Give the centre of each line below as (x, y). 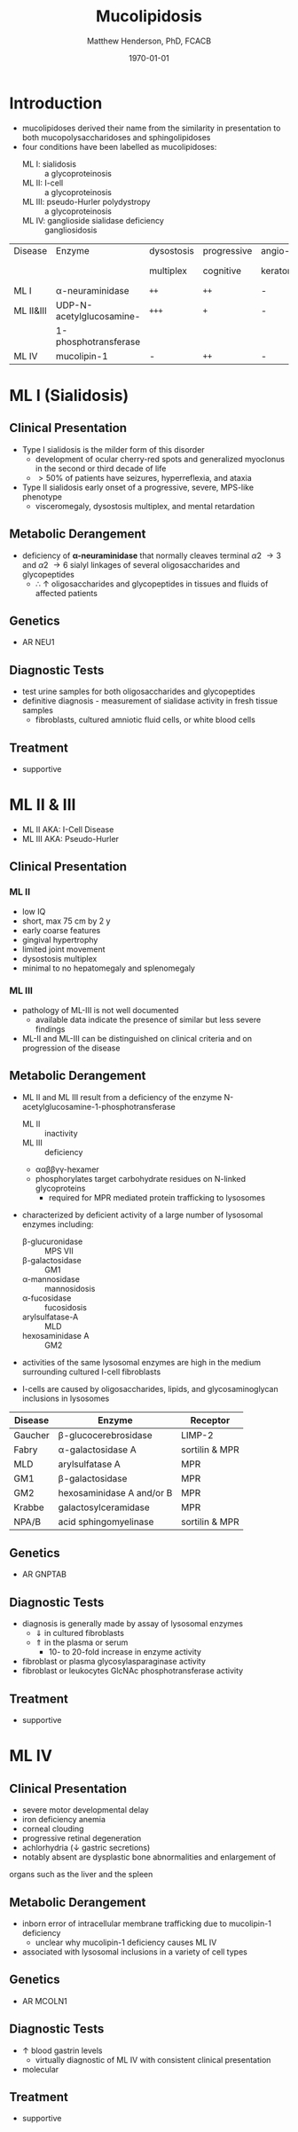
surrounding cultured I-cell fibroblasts (91, 1372)
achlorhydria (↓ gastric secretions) (86, 1848)
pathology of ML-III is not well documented (100, 1010)
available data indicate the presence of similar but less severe (148, 1019)
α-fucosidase (47, 1298)
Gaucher (32, 1435)
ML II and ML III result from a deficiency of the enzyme (122, 1097)
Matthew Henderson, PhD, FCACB (149, 41)
